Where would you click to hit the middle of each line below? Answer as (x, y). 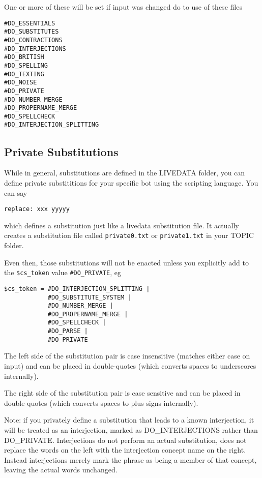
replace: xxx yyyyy (37, 209)
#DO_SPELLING (26, 65)
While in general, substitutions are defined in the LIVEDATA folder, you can (125, 173)
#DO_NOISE (21, 83)
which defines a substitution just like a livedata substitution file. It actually (122, 225)
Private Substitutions (61, 151)
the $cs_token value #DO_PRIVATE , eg (63, 272)
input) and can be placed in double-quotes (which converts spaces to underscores (130, 366)
